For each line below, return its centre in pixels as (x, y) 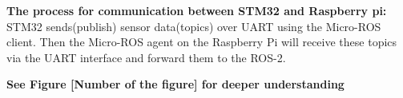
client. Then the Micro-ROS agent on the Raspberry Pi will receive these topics (202, 42)
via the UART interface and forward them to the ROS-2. (146, 57)
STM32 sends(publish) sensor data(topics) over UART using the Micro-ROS (194, 26)
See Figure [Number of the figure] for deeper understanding (175, 84)
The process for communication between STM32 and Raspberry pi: (197, 10)
